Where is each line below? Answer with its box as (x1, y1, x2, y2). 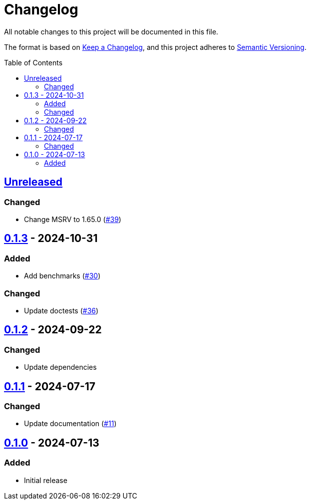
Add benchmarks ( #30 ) (24, 271, 101, 280)
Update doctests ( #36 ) (24, 306, 99, 315)
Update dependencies (24, 363, 97, 372)
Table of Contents (4, 58, 63, 67)
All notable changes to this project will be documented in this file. (4, 27, 219, 36)
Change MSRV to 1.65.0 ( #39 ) (24, 215, 121, 224)
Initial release (24, 476, 67, 485)
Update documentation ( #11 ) (24, 419, 117, 428)
